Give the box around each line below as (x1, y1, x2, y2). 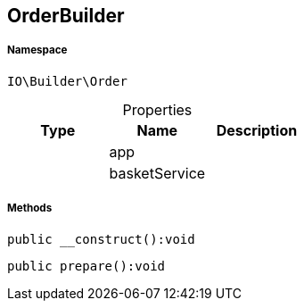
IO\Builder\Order (7, 73, 127, 88)
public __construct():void (7, 231, 195, 246)
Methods (7, 202, 53, 215)
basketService (109, 163, 206, 182)
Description (216, 121, 298, 139)
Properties (122, 100, 193, 119)
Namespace (7, 44, 68, 57)
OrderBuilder (7, 4, 125, 27)
